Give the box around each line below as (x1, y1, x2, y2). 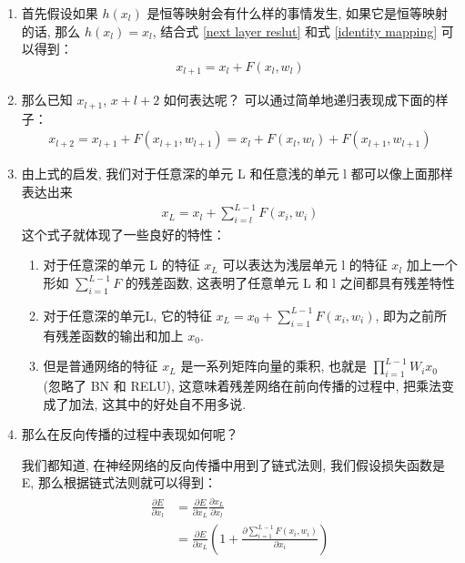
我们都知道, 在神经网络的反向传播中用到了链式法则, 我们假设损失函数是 (21, 455, 445, 474)
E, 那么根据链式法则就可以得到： (21, 473, 217, 492)
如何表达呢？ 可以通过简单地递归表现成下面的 (163, 90, 436, 109)
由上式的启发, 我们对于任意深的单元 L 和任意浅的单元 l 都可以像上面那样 (21, 164, 453, 183)
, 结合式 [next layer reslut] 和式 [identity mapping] (152, 21, 438, 40)
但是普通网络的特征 (43, 356, 158, 375)
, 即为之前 (375, 305, 435, 324)
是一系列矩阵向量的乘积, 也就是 (180, 356, 367, 375)
